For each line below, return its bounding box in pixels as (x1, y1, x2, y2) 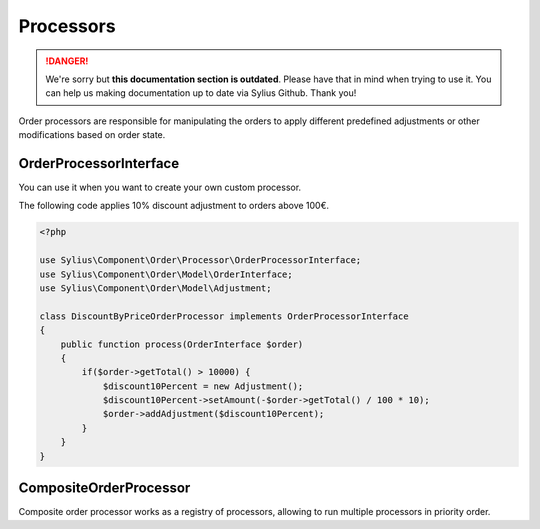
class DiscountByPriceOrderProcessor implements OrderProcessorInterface (39, 310, 409, 322)
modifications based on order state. (18, 129, 166, 141)
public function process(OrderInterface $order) (60, 338, 304, 350)
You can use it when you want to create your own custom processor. (18, 181, 302, 194)
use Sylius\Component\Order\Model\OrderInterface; (39, 268, 294, 280)
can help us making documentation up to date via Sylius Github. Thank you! (45, 87, 357, 99)
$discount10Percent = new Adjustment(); (102, 380, 304, 392)
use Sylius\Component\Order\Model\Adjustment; (39, 282, 272, 294)
